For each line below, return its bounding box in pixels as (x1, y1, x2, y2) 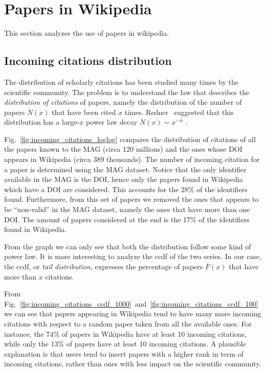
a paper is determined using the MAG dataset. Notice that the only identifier (4, 164, 247, 174)
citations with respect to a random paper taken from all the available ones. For (4, 318, 252, 329)
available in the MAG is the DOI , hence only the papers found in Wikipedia (4, 174, 243, 184)
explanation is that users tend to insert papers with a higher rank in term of (4, 348, 244, 359)
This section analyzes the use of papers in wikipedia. (4, 28, 169, 38)
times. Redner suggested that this (124, 106, 234, 117)
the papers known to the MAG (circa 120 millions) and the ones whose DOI (4, 144, 242, 154)
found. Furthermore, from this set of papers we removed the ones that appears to (4, 194, 259, 204)
